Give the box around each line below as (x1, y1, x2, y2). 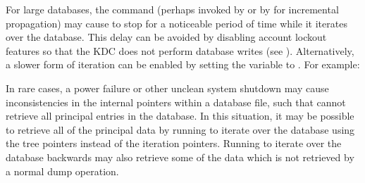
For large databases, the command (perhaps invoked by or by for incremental (6, 2, 339, 16)
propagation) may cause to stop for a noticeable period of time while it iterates (6, 15, 347, 30)
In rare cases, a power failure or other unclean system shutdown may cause (6, 80, 329, 95)
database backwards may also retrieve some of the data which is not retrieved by (6, 149, 354, 164)
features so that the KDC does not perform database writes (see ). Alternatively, (6, 43, 354, 58)
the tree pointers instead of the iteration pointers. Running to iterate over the (6, 136, 342, 151)
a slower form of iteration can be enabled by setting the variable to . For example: (6, 57, 360, 72)
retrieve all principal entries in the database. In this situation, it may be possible (6, 108, 354, 123)
